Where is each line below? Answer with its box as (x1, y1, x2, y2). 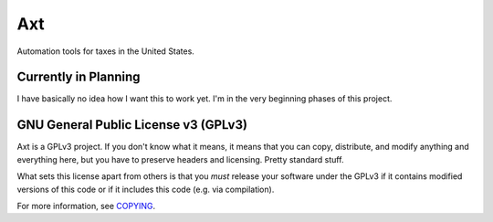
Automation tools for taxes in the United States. (16, 46, 195, 57)
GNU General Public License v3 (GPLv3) (16, 117, 248, 132)
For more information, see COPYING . (16, 200, 155, 211)
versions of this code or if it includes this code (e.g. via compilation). (16, 184, 275, 195)
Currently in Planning (16, 69, 141, 85)
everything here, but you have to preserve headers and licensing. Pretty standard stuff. (16, 153, 344, 164)
